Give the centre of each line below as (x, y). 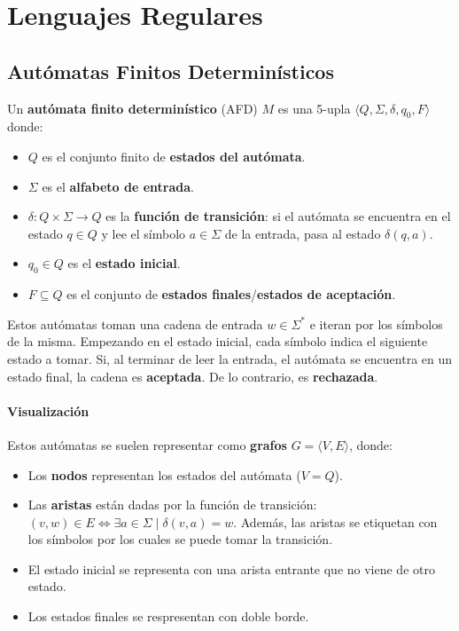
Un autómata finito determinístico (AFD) (132, 108)
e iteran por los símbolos (376, 323)
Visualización (48, 410)
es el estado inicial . (124, 263)
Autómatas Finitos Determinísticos (171, 71)
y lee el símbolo (144, 233)
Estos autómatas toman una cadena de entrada (135, 323)
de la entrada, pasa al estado (303, 233)
